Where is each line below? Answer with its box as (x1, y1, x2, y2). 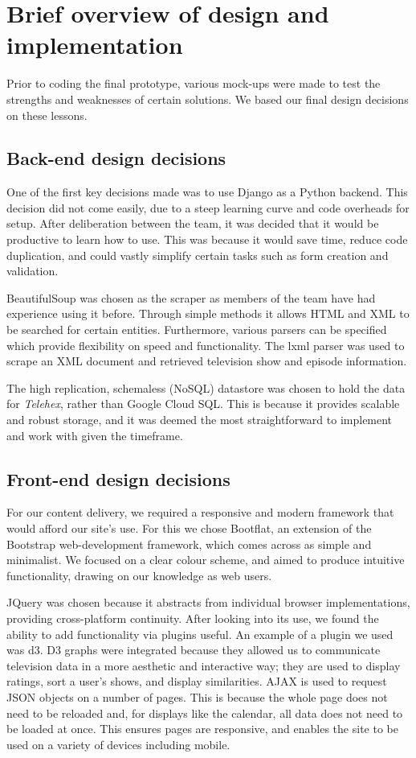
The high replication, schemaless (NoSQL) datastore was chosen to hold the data (6, 379, 406, 396)
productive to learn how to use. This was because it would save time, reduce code (6, 231, 408, 248)
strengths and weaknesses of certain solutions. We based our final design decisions (6, 90, 409, 107)
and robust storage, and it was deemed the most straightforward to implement (6, 411, 393, 428)
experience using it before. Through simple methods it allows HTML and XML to (6, 305, 410, 322)
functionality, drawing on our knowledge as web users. (6, 566, 272, 583)
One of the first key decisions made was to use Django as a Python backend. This (6, 183, 408, 200)
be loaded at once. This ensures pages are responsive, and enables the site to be (6, 720, 398, 737)
